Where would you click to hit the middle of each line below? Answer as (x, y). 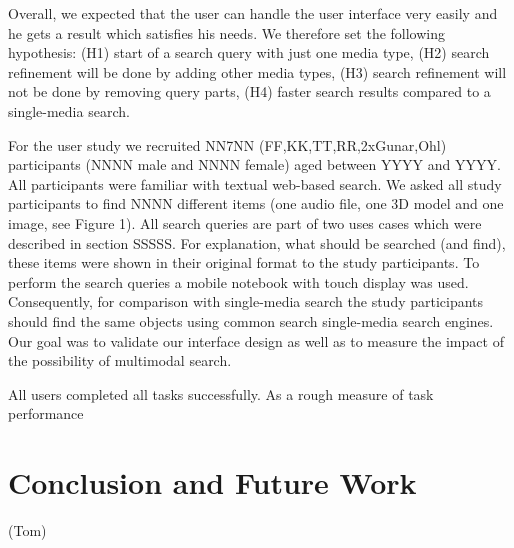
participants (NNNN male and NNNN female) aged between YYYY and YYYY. (254, 164)
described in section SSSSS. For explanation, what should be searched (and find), (257, 242)
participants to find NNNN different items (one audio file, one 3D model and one (256, 203)
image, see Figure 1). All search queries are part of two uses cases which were (245, 222)
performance (46, 413)
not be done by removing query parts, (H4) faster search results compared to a (249, 91)
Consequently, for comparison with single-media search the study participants (246, 301)
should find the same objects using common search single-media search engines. (251, 320)
